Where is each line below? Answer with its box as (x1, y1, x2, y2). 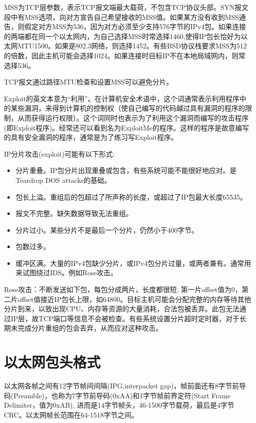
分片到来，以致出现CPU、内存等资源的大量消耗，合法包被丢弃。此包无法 (4, 303, 240, 314)
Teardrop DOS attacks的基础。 (15, 174, 111, 185)
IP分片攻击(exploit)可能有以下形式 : (4, 148, 115, 159)
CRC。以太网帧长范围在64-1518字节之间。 (4, 409, 138, 420)
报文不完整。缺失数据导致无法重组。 (15, 208, 133, 218)
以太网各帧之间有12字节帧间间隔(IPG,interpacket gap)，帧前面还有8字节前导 (4, 381, 246, 391)
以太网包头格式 (4, 352, 101, 372)
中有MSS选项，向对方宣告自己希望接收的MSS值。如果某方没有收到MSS (10, 11, 239, 22)
